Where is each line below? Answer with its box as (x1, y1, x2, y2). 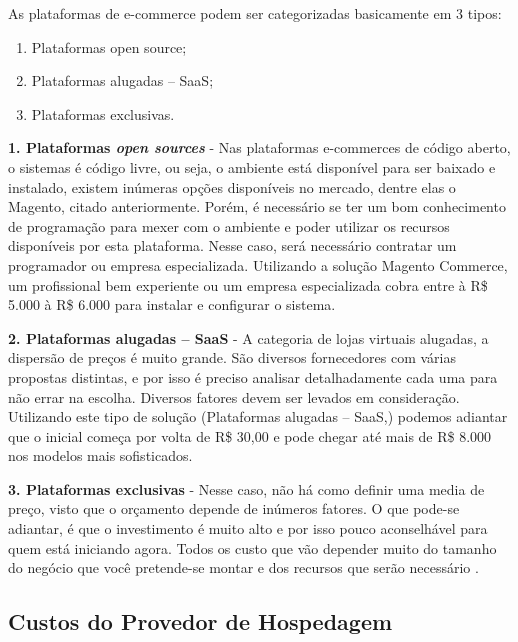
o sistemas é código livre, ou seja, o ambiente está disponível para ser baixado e (8, 156, 496, 177)
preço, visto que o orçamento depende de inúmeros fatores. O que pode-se (8, 498, 460, 519)
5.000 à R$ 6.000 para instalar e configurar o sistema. (8, 294, 336, 315)
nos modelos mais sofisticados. (8, 445, 193, 466)
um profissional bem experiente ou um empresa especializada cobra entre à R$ (8, 274, 488, 295)
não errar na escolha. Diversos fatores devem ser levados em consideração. (8, 386, 460, 407)
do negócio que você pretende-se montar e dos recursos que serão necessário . (8, 557, 479, 578)
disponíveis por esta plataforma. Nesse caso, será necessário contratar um (8, 235, 457, 256)
